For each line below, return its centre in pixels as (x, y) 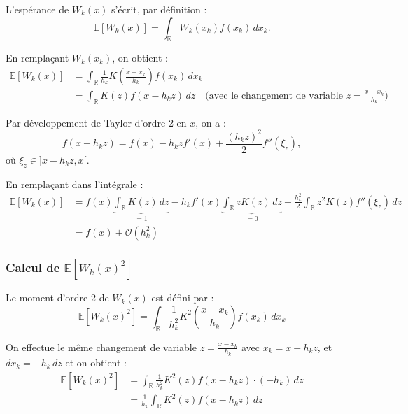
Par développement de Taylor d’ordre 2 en (96, 122)
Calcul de (33, 267)
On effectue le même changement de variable (101, 347)
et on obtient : (96, 362)
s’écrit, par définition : (159, 9)
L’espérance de (37, 9)
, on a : (211, 122)
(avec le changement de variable (274, 96)
